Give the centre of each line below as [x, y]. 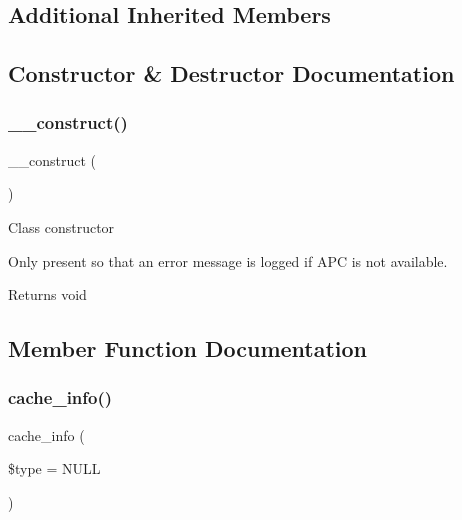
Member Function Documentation [188, 348]
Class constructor [61, 226]
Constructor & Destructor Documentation [231, 73]
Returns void [47, 294]
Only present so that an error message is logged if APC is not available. [228, 260]
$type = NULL [54, 468]
